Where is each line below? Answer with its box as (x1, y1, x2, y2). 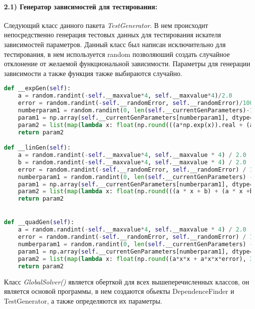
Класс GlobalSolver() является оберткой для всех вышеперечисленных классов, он (4, 276, 250, 286)
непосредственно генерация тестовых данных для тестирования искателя (4, 29, 221, 40)
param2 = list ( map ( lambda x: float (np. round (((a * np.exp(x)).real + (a (18, 121, 254, 129)
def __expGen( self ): (4, 85, 71, 92)
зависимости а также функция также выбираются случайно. (4, 68, 182, 78)
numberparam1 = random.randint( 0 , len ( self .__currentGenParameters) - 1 (18, 106, 254, 114)
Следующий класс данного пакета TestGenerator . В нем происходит (4, 20, 208, 30)
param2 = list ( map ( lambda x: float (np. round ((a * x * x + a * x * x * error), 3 (18, 255, 254, 262)
